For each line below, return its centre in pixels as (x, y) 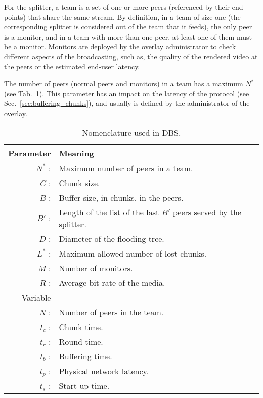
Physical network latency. (104, 371)
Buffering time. (85, 356)
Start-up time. (84, 386)
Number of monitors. (96, 268)
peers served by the (207, 212)
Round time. (81, 341)
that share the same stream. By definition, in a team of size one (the (134, 16)
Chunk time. (81, 327)
